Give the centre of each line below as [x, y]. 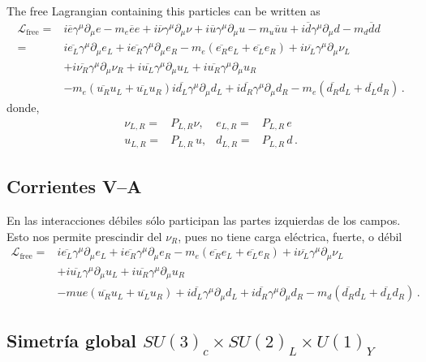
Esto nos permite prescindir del [84, 236]
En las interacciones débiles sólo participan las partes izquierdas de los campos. [204, 220]
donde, [23, 108]
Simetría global [71, 340]
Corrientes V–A [74, 186]
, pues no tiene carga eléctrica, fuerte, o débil [290, 236]
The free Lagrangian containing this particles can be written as [164, 11]
